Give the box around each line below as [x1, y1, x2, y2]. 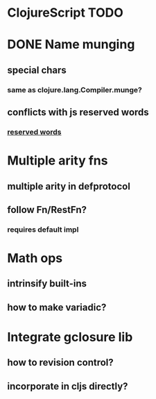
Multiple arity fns [7, 153, 108, 169]
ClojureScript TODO [7, 5, 123, 21]
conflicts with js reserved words [7, 106, 149, 119]
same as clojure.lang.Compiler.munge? [7, 85, 142, 94]
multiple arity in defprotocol [7, 180, 130, 192]
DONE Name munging [7, 37, 135, 53]
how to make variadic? [7, 301, 107, 313]
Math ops [7, 251, 63, 266]
